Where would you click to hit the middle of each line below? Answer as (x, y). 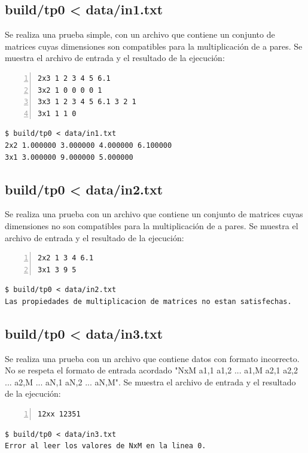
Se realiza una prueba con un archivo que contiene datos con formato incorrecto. (152, 358)
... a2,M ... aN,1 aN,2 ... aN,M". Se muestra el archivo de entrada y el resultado (150, 381)
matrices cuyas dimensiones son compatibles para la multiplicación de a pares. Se (154, 46)
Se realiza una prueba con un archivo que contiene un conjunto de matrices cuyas (154, 214)
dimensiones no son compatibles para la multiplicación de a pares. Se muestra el (152, 225)
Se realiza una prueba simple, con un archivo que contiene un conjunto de (140, 34)
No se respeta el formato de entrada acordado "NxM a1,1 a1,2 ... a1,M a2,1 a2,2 (152, 370)
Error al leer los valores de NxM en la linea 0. (106, 446)
